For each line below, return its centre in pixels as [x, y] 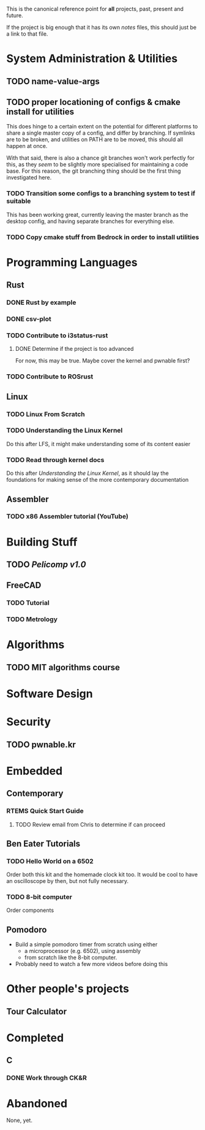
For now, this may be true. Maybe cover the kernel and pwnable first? [102, 361]
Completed [35, 1038]
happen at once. [27, 146]
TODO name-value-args [53, 81]
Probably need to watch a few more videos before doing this [91, 964]
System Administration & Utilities [92, 59]
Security [28, 722]
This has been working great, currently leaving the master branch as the [97, 214]
